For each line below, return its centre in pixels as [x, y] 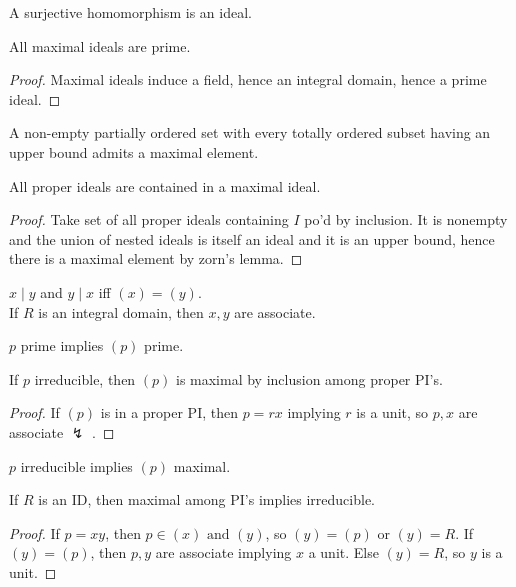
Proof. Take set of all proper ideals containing [149, 219]
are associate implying [223, 552]
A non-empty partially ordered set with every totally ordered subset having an [250, 132]
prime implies [62, 345]
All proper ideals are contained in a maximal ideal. [165, 185]
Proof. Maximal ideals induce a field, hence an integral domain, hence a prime [248, 79]
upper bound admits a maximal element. [134, 151]
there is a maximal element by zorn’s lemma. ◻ [156, 258]
